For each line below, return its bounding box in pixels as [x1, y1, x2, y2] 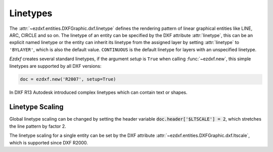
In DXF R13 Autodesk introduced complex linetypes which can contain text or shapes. [9, 89, 188, 96]
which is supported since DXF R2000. [9, 139, 88, 145]
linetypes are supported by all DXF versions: [9, 63, 102, 69]
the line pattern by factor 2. [9, 123, 67, 129]
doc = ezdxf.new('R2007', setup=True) [20, 77, 116, 82]
